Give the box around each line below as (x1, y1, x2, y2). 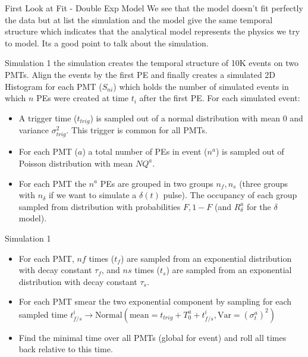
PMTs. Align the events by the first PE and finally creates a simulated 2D (5, 68, 276, 80)
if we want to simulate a (48, 189, 137, 201)
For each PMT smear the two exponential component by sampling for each (18, 295, 292, 308)
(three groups (239, 177, 288, 189)
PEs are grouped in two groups (100, 177, 213, 189)
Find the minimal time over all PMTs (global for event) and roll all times (18, 331, 287, 343)
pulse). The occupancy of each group (163, 189, 297, 201)
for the (246, 200, 271, 212)
